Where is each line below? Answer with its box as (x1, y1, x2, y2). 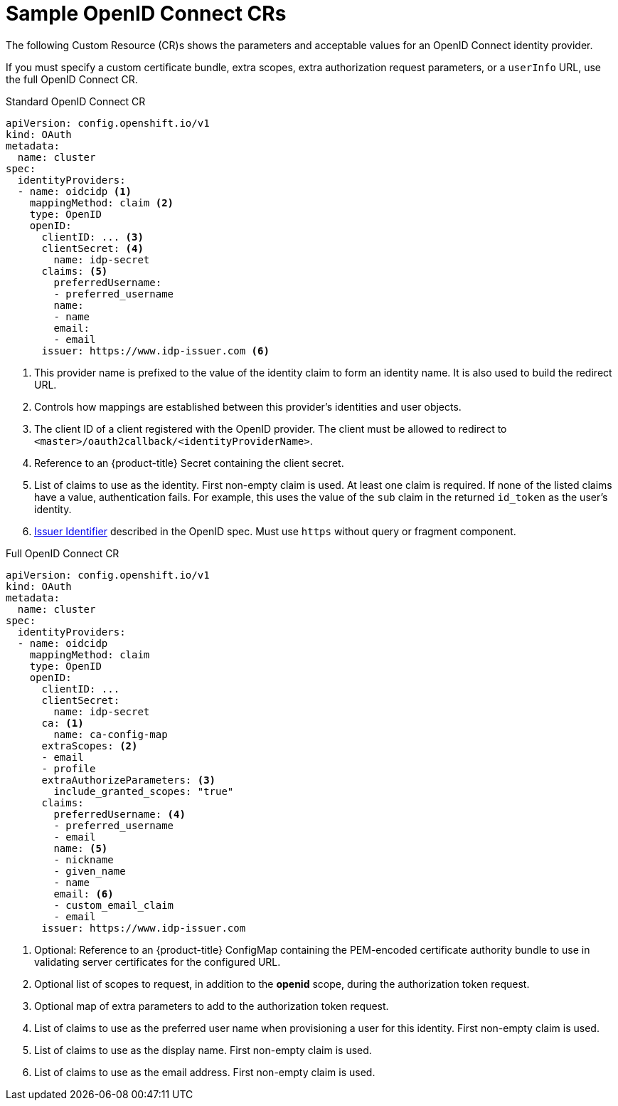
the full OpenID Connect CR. (6, 73, 138, 85)
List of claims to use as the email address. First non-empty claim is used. (34, 1065, 375, 1078)
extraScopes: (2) (41, 739, 138, 752)
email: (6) (53, 888, 114, 900)
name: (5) (53, 842, 108, 854)
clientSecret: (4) (41, 242, 144, 254)
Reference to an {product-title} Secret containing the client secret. (34, 456, 344, 469)
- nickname (53, 853, 114, 865)
